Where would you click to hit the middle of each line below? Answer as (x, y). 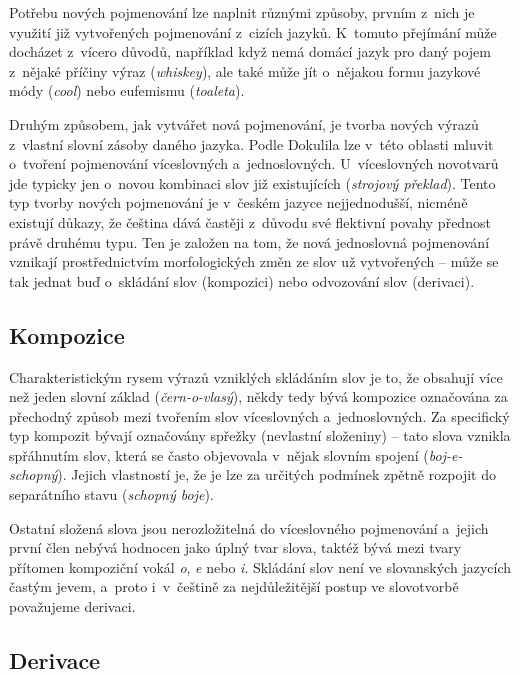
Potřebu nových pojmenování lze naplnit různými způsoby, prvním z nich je (242, 12)
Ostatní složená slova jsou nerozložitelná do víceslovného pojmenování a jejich (249, 527)
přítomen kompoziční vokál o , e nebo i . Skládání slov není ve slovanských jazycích (260, 566)
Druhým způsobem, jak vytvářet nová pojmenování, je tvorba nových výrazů (244, 123)
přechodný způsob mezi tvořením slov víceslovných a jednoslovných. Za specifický (259, 415)
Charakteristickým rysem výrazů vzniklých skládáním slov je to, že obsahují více (256, 376)
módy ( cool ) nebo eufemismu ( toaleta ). (127, 90)
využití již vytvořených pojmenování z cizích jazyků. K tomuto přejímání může (253, 31)
